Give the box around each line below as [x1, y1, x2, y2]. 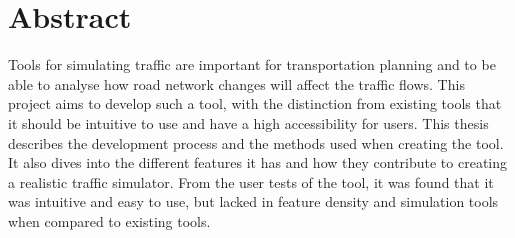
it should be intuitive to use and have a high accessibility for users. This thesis [8, 112, 489, 133]
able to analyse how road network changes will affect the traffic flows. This [8, 73, 465, 94]
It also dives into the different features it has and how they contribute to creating [8, 152, 508, 173]
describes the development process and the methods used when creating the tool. [8, 132, 504, 153]
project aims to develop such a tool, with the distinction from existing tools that [8, 93, 502, 114]
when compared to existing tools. [8, 210, 211, 231]
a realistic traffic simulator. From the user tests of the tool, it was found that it [8, 171, 494, 192]
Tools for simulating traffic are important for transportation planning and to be [8, 54, 496, 75]
